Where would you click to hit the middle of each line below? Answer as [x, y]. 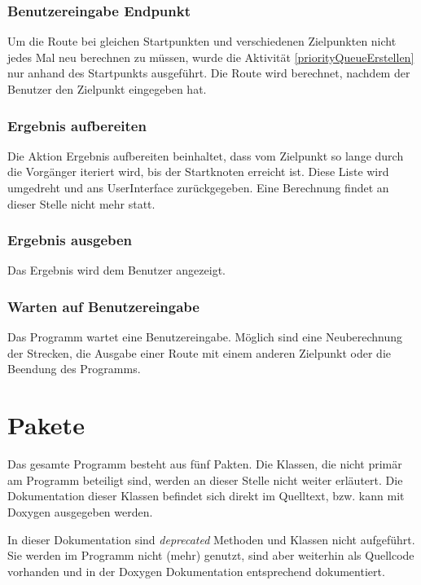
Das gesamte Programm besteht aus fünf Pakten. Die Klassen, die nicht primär [205, 464]
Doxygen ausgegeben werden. [80, 511]
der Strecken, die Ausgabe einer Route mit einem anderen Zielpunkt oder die [200, 352]
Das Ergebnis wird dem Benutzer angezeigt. [117, 270]
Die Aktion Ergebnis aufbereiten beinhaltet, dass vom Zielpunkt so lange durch [206, 155]
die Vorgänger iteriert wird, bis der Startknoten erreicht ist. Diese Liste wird [198, 172]
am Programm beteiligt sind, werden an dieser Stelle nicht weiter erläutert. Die [205, 479]
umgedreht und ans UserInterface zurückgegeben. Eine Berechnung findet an [198, 187]
